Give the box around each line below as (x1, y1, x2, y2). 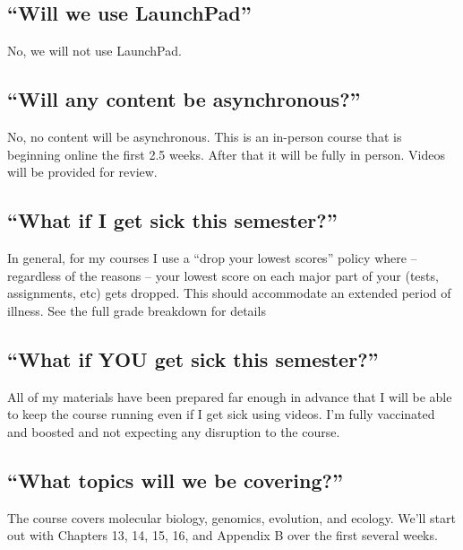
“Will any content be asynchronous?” (7, 85, 361, 113)
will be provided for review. (7, 162, 158, 181)
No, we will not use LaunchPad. (7, 41, 182, 60)
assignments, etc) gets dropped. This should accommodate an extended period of (7, 284, 451, 302)
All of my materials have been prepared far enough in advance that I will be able (7, 387, 452, 406)
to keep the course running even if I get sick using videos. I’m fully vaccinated (7, 405, 435, 423)
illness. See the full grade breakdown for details (7, 301, 266, 319)
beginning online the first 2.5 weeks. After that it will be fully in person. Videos (7, 144, 445, 163)
